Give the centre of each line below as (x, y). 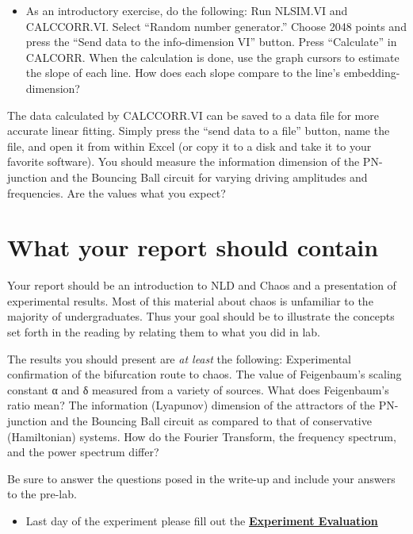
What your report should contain (193, 247)
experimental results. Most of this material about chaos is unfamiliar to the (190, 300)
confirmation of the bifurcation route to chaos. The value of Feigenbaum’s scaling (205, 374)
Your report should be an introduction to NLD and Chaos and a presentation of (202, 285)
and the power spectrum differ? (83, 452)
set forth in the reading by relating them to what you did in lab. (164, 332)
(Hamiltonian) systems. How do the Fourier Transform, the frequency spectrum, (202, 436)
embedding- (372, 73)
